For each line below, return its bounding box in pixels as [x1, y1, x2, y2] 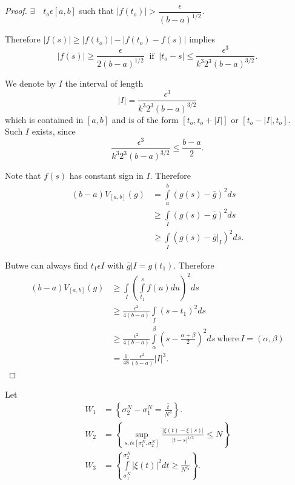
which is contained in [5, 113, 84, 125]
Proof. [5, 4, 27, 17]
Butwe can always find [5, 258, 88, 271]
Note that [5, 169, 41, 182]
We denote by [5, 77, 56, 90]
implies [189, 33, 215, 45]
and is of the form [111, 113, 179, 125]
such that [79, 4, 114, 17]
